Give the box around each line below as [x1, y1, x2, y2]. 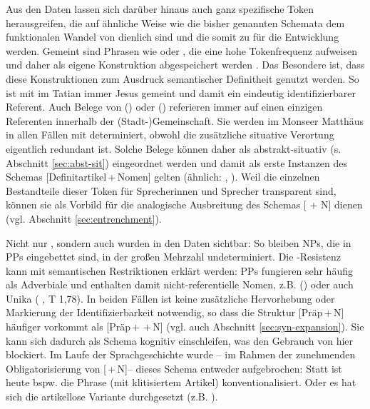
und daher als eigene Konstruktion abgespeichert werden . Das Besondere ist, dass [6, 57, 365, 72]
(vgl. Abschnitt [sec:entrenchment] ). [6, 211, 162, 226]
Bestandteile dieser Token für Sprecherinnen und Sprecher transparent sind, [6, 183, 336, 198]
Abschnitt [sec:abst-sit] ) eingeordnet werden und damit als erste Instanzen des [6, 155, 348, 170]
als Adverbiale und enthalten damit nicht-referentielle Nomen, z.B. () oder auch [6, 277, 354, 292]
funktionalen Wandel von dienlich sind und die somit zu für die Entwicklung [6, 29, 339, 44]
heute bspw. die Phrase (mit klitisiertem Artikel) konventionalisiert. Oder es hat [6, 375, 356, 390]
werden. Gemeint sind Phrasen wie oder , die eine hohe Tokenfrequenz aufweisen [6, 43, 357, 58]
